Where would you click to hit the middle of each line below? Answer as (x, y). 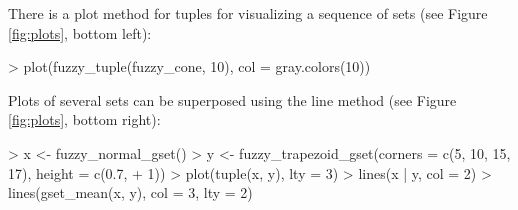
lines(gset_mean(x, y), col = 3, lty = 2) (130, 192)
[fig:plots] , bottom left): (80, 32)
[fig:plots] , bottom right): (84, 119)
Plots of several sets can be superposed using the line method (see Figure (232, 99)
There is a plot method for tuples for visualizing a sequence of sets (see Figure (248, 13)
